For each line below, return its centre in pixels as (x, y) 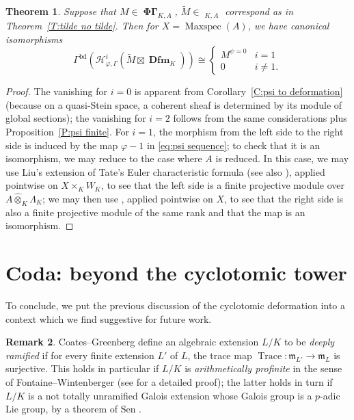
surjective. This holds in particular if (82, 368)
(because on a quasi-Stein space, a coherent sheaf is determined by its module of (174, 104)
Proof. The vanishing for (57, 91)
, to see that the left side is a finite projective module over (223, 185)
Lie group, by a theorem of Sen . (74, 409)
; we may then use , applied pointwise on (128, 198)
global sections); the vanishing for (76, 118)
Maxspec (203, 27)
